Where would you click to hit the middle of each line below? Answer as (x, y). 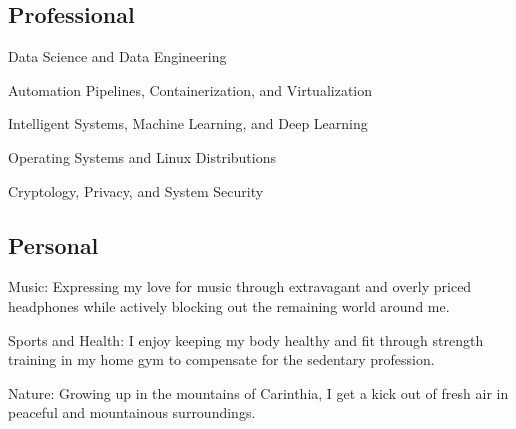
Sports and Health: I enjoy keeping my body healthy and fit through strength (246, 339)
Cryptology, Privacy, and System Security (136, 190)
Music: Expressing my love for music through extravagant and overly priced (240, 286)
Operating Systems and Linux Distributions (142, 156)
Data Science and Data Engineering (117, 56)
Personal (53, 244)
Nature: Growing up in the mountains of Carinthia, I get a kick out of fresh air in (258, 392)
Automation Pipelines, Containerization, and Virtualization (190, 89)
